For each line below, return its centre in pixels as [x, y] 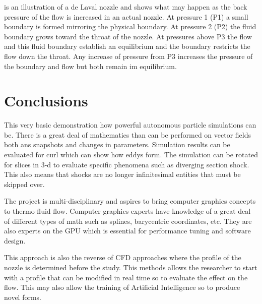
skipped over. [24, 184]
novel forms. [23, 297]
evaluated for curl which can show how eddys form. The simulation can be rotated [131, 155]
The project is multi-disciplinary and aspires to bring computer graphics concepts [130, 201]
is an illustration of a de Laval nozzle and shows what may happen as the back [126, 7]
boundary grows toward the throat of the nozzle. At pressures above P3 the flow [128, 36]
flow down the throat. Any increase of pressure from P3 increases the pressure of [128, 56]
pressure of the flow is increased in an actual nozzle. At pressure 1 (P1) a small [126, 16]
